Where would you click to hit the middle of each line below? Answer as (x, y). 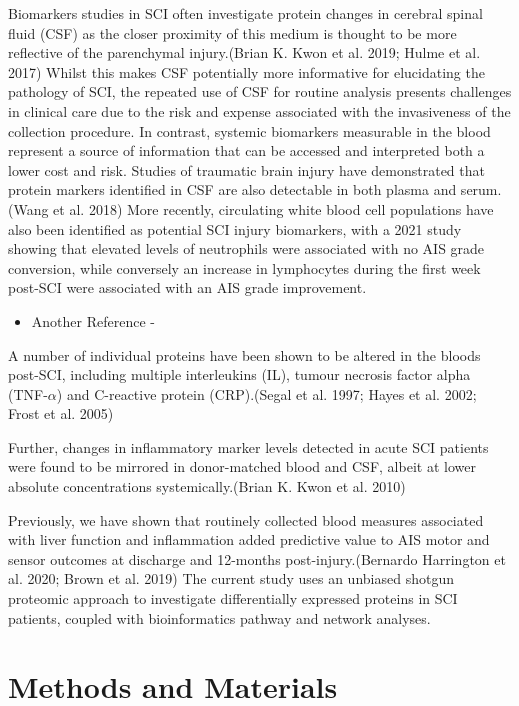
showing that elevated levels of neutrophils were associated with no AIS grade (246, 248)
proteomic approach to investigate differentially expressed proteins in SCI (233, 598)
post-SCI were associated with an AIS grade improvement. (187, 287)
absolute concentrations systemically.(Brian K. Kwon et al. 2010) (207, 486)
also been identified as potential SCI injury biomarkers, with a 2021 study (235, 228)
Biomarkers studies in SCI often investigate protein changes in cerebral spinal (245, 13)
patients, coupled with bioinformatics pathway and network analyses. (219, 617)
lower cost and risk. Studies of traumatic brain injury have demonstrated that (246, 169)
